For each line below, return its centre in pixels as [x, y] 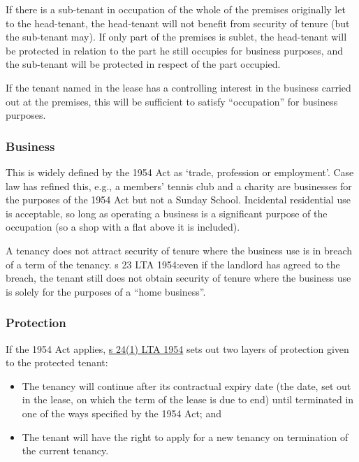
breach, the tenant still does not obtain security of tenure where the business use [178, 278]
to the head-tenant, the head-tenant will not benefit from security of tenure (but [178, 23]
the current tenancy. [65, 450]
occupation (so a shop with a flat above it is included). [123, 227]
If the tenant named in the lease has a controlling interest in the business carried [178, 87]
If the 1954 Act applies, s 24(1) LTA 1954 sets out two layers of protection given [177, 348]
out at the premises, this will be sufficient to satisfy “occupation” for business [172, 101]
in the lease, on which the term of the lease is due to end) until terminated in [188, 399]
